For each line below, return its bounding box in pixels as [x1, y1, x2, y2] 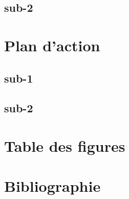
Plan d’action [4, 34, 100, 55]
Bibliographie [4, 175, 101, 196]
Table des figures [4, 135, 125, 156]
